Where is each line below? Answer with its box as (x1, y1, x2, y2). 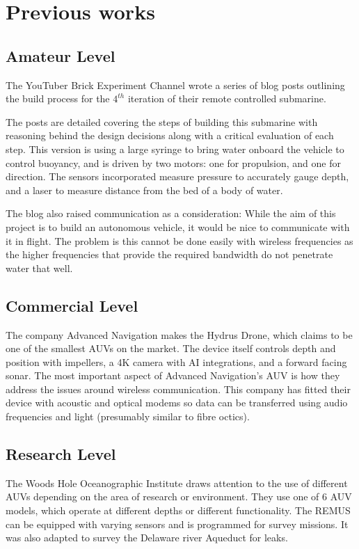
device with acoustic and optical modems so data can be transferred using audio (6, 395, 348, 410)
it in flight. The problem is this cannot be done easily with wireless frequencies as (6, 233, 353, 248)
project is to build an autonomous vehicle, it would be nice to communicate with (6, 219, 350, 234)
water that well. (6, 260, 73, 275)
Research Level (6, 443, 116, 465)
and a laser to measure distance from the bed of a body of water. (6, 182, 283, 197)
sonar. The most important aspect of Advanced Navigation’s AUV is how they (6, 368, 340, 383)
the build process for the (6, 91, 110, 106)
